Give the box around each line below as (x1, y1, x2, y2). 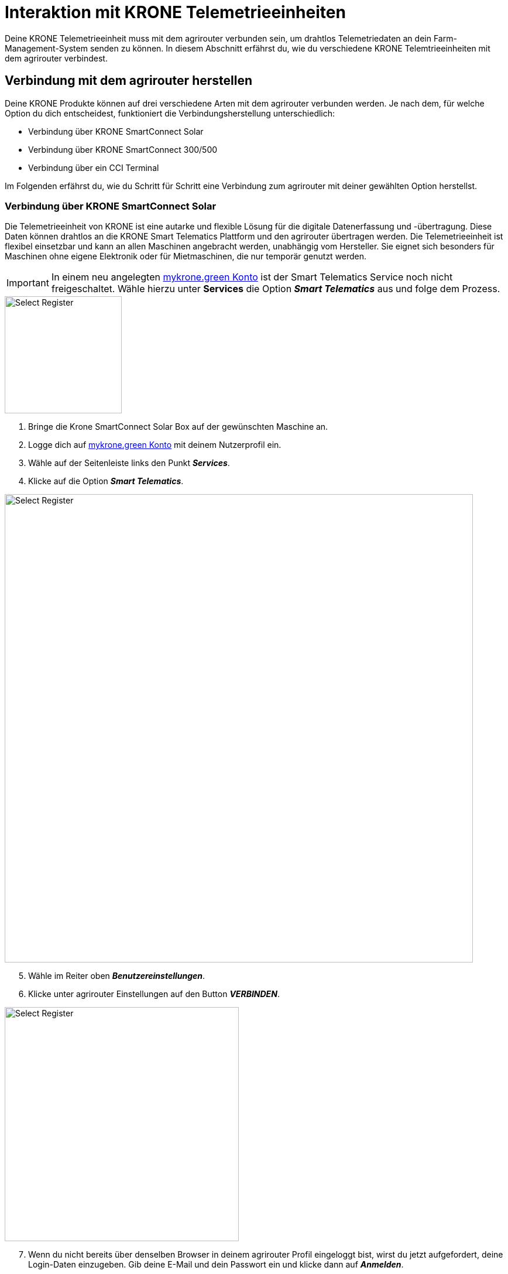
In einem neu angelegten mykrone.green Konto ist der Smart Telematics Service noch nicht (51, 271, 453, 283)
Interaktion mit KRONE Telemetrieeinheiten (5, 2, 346, 22)
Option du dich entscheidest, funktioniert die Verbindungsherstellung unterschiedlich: (5, 108, 335, 118)
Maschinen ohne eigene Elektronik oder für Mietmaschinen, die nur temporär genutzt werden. (5, 251, 367, 262)
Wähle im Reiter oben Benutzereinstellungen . (28, 971, 205, 981)
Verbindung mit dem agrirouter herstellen (5, 73, 252, 88)
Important (6, 277, 49, 289)
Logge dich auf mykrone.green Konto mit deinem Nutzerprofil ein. (28, 440, 282, 450)
